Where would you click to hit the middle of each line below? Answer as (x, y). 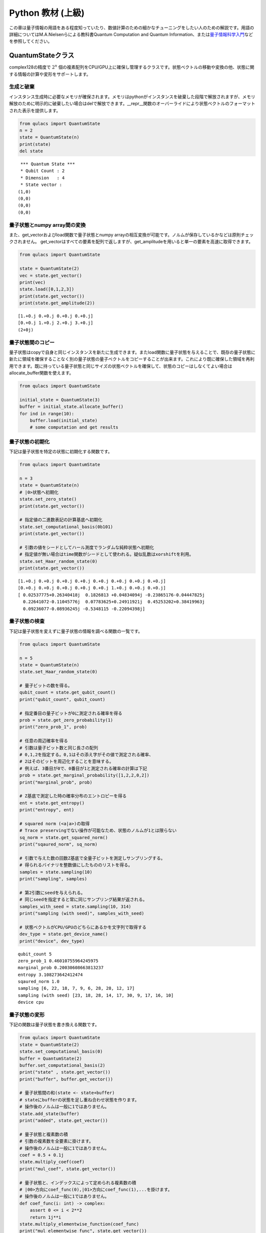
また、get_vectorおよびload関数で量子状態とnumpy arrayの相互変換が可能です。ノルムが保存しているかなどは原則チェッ (131, 235)
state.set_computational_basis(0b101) (66, 527)
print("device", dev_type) (52, 941)
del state (31, 151)
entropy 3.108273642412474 (50, 975)
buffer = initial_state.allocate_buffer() (71, 407)
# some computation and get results (74, 427)
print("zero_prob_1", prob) (53, 727)
